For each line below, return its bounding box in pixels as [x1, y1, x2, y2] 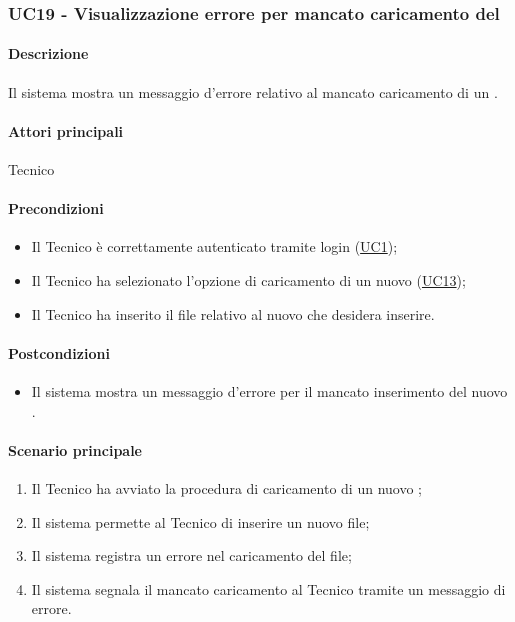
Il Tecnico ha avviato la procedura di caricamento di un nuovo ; [31, 477, 422, 498]
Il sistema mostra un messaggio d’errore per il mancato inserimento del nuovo [31, 381, 508, 401]
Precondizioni [8, 198, 104, 219]
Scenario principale [8, 439, 142, 460]
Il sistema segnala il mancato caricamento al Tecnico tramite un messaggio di [31, 578, 506, 599]
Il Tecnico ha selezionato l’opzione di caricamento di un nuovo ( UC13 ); [31, 270, 466, 291]
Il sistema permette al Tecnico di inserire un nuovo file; [31, 511, 370, 532]
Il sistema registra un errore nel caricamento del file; [31, 545, 352, 566]
